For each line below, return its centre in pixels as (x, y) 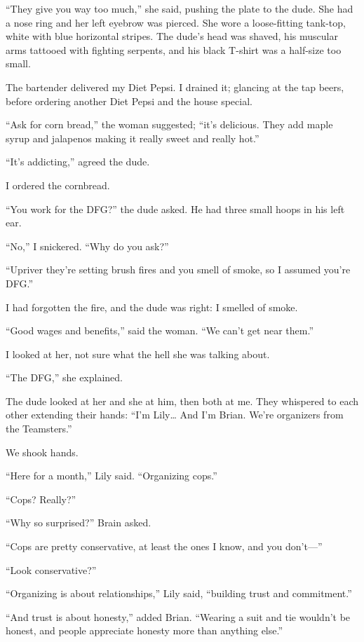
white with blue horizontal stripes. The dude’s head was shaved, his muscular (172, 36)
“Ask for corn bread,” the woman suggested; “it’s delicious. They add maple (169, 124)
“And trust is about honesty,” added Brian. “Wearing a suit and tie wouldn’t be (178, 616)
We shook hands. (42, 452)
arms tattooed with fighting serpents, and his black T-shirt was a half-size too (174, 49)
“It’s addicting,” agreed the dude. (78, 162)
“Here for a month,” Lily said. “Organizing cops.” (112, 476)
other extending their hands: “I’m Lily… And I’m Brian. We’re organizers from (175, 415)
